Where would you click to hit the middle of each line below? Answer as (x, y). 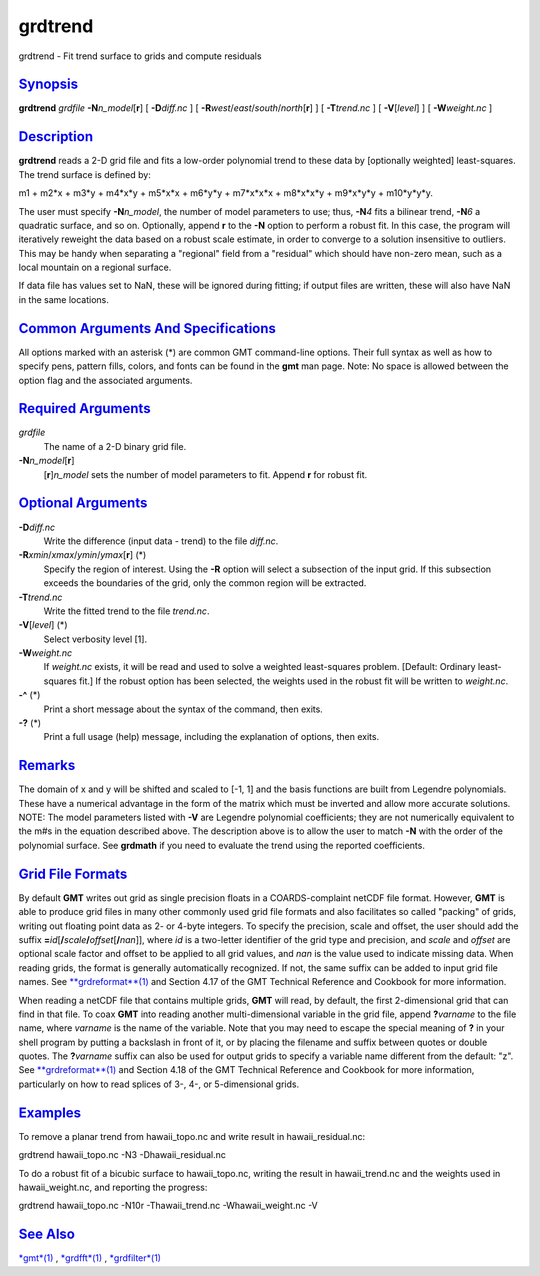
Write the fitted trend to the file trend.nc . (126, 611)
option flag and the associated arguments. (105, 380)
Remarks (47, 765)
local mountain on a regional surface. (95, 267)
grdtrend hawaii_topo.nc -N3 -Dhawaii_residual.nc (122, 1155)
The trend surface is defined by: (85, 174)
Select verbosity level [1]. (95, 639)
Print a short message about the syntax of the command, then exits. (183, 709)
